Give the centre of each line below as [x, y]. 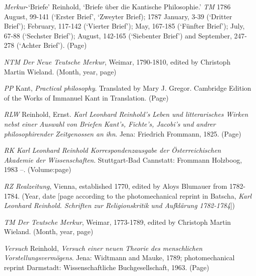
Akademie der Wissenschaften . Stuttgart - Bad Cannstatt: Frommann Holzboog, [123, 159]
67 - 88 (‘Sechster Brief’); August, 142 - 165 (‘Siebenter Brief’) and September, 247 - [126, 35]
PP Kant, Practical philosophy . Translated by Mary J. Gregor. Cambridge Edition [128, 88]
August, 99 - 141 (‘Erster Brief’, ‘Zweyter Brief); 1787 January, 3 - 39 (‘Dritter [118, 16]
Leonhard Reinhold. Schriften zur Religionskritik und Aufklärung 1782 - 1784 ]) [119, 205]
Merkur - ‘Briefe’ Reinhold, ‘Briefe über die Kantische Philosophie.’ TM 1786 [117, 6]
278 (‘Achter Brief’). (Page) [45, 45]
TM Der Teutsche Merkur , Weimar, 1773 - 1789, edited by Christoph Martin [117, 222]
